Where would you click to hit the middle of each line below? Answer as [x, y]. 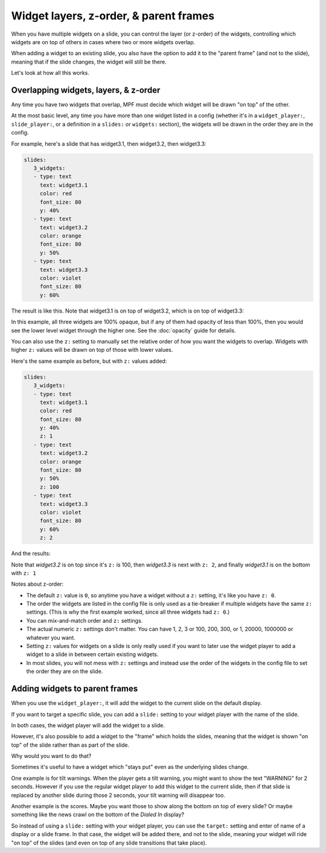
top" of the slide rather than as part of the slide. [70, 745]
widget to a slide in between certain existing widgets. [92, 654]
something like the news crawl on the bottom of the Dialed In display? [97, 815]
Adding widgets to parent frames [75, 689]
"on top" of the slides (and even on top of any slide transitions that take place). [109, 843]
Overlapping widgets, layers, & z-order [86, 90]
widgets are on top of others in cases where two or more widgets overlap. [103, 42]
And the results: [31, 554]
